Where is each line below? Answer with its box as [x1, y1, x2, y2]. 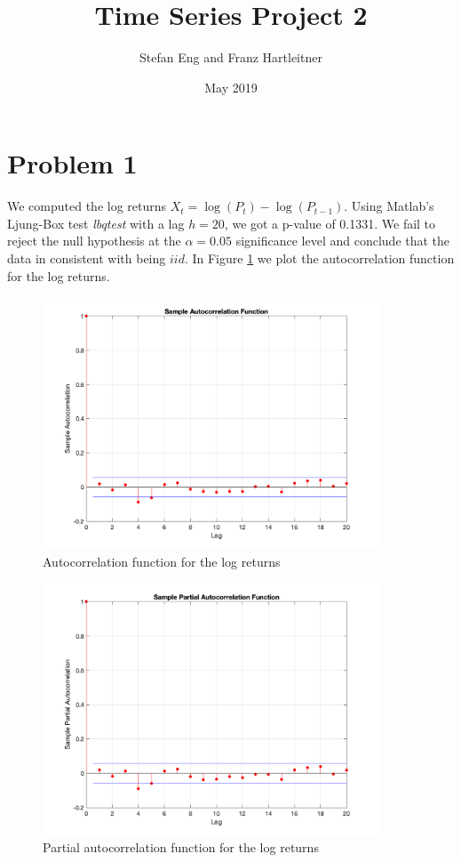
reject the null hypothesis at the [7, 231, 181, 250]
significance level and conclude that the [235, 231, 450, 250]
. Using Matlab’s [344, 197, 434, 215]
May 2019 [204, 77, 258, 96]
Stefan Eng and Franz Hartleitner [139, 48, 322, 67]
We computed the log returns [7, 197, 167, 215]
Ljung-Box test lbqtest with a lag [7, 213, 185, 232]
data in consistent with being [7, 249, 166, 268]
